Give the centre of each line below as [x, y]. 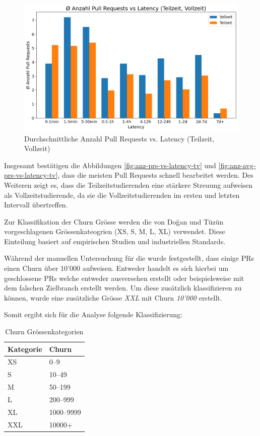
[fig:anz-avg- [237, 165]
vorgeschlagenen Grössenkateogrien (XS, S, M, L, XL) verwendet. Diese [115, 231]
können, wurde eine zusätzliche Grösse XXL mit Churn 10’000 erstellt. [113, 297]
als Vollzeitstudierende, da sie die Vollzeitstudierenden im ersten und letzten [122, 195]
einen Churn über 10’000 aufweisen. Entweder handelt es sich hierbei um [116, 268]
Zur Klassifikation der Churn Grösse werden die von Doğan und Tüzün [114, 221]
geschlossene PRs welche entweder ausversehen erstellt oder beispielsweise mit [124, 278]
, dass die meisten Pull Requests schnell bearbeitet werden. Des [155, 175]
